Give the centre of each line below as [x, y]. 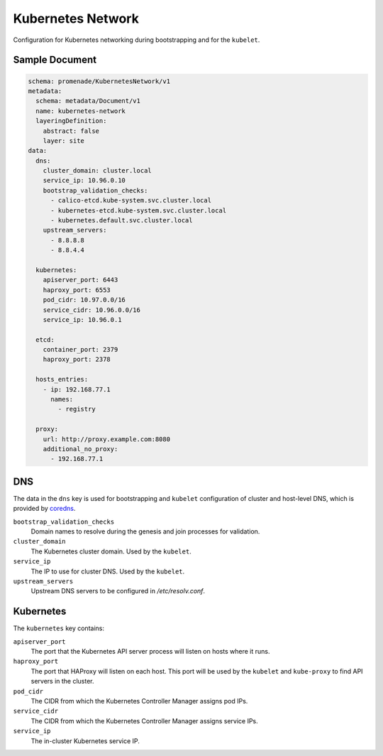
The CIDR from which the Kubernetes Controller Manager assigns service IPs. [144, 720]
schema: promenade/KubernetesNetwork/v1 [99, 81]
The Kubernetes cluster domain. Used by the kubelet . [111, 551]
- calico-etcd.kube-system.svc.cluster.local [131, 200]
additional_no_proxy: [81, 449]
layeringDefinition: [71, 121]
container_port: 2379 [81, 350]
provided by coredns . [44, 509]
